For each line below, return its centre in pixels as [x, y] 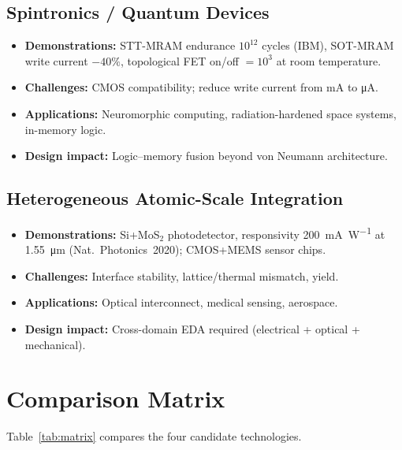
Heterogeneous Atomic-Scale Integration [175, 198]
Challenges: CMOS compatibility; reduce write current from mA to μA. [201, 87]
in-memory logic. [65, 129]
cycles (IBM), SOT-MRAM [328, 45]
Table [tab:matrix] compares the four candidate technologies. [154, 436]
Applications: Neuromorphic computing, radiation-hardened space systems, [210, 113]
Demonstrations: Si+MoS [92, 234]
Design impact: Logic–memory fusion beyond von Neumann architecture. [206, 156]
